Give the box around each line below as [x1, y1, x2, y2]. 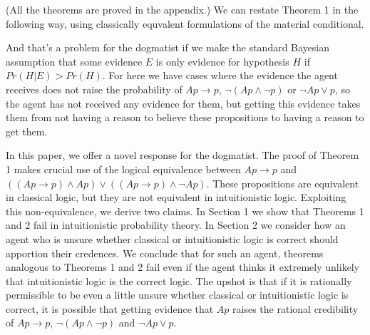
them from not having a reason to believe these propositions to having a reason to [6, 110, 364, 125]
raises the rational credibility [232, 301, 359, 316]
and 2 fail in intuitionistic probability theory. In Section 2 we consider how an [6, 217, 346, 232]
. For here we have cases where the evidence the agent [102, 68, 338, 83]
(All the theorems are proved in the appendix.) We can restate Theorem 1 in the [6, 2, 359, 16]
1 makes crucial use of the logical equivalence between [6, 161, 241, 176]
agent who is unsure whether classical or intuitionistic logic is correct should [6, 231, 339, 246]
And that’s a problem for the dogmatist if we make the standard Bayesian [6, 40, 330, 55]
